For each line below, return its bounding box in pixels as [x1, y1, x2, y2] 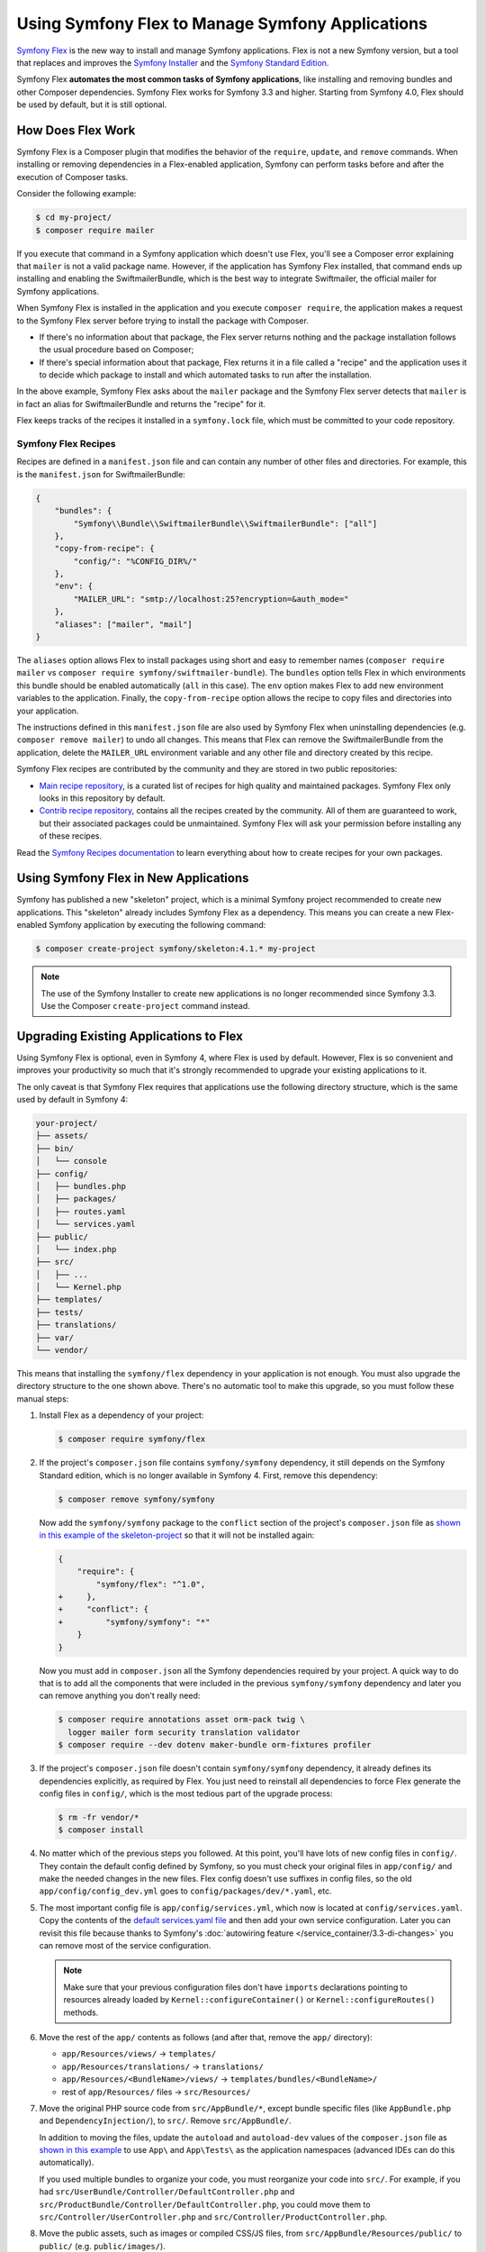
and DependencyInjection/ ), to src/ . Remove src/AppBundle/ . [39, 2115, 292, 2126]
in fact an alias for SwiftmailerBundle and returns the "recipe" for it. [16, 398, 265, 409]
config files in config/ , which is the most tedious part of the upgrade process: [39, 1788, 333, 1799]
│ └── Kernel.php [35, 1282, 121, 1293]
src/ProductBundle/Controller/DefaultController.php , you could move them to [39, 2199, 371, 2210]
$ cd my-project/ [35, 213, 112, 222]
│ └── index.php [35, 1244, 117, 1254]
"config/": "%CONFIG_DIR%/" [73, 556, 198, 567]
